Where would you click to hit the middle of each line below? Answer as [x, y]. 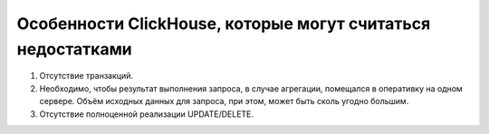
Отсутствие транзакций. [86, 76]
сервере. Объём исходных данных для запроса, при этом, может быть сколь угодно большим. [224, 101]
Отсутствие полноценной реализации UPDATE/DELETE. [146, 114]
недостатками [75, 49]
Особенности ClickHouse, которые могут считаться [224, 24]
